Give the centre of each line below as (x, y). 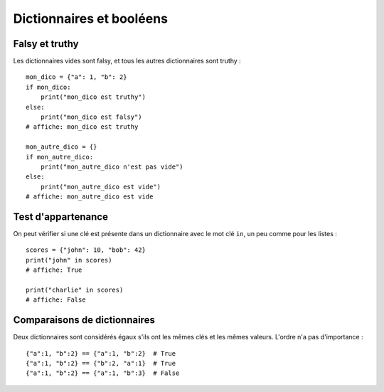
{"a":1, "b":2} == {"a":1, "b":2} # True (101, 353)
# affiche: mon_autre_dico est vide (90, 197)
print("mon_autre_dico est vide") (101, 186)
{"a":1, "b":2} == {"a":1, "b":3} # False (103, 373)
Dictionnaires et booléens (91, 18)
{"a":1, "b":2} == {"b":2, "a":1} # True (101, 364)
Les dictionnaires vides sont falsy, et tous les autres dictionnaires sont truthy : (127, 61)
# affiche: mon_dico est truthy (82, 127)
